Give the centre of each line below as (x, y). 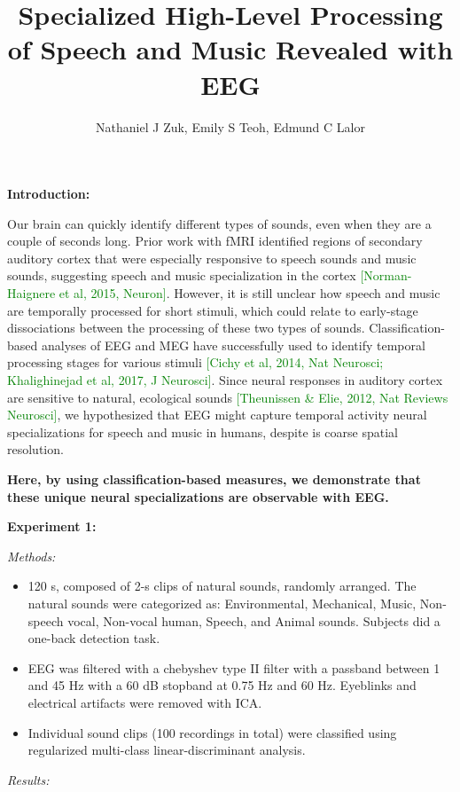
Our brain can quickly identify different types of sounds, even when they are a (219, 223)
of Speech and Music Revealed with (230, 49)
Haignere (31, 293)
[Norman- (386, 275)
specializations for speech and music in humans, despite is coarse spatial (203, 431)
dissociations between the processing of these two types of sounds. (186, 328)
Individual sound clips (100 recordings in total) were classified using (212, 732)
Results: (28, 779)
